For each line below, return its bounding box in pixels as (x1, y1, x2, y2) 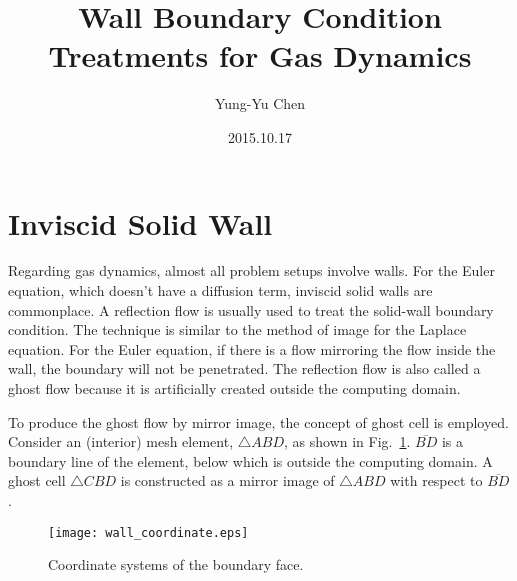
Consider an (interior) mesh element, (8, 431, 234, 452)
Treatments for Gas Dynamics (48, 35, 472, 76)
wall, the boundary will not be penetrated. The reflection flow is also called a (8, 358, 481, 379)
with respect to (390, 470, 483, 491)
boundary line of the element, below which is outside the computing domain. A (8, 450, 493, 471)
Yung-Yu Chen (214, 93, 306, 114)
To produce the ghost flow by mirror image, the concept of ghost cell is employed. (8, 411, 509, 432)
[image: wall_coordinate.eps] (48, 525, 249, 540)
